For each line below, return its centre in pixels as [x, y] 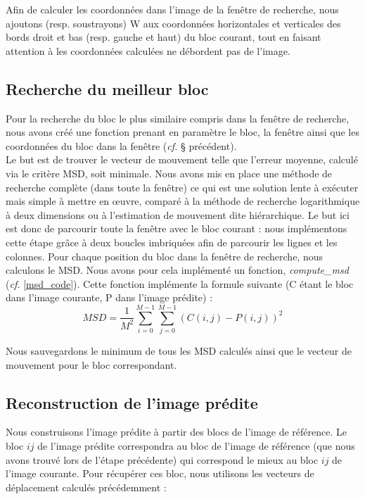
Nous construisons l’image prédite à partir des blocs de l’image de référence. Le [177, 432]
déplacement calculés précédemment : [86, 487]
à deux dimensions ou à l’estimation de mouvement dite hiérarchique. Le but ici [178, 214]
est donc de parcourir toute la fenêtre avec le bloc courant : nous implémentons [177, 228]
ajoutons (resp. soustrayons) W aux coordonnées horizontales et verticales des [173, 23]
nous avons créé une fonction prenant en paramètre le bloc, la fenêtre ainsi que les [182, 132]
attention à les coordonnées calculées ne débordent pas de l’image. [148, 50]
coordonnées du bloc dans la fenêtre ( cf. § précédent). [121, 145]
